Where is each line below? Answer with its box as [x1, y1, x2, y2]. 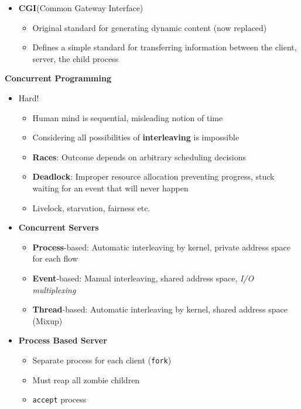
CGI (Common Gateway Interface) [18, 2, 143, 13]
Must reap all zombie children [32, 373, 140, 386]
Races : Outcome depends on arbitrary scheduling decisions [32, 150, 246, 163]
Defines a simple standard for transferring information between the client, [32, 41, 297, 53]
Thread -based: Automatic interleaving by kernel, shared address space [32, 303, 288, 315]
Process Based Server [18, 334, 107, 346]
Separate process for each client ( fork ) [32, 353, 172, 366]
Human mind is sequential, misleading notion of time [32, 111, 223, 123]
